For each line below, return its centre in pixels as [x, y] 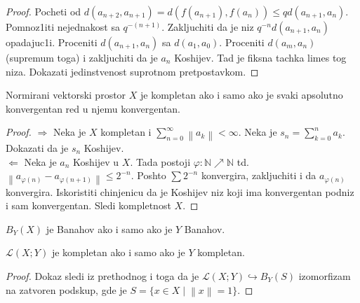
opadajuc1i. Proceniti [52, 42]
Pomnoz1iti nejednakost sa [63, 27]
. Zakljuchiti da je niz [208, 27]
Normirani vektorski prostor [66, 95]
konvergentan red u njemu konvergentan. [93, 108]
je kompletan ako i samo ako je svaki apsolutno [242, 95]
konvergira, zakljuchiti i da [259, 175]
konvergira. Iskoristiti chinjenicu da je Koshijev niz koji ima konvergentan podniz [180, 191]
